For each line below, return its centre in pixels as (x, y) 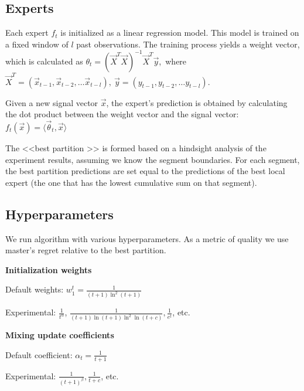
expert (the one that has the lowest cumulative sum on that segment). (131, 182)
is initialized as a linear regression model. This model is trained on (180, 33)
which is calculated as (44, 61)
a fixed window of (37, 44)
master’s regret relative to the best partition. (86, 250)
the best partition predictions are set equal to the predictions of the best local (145, 171)
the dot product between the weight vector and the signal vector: (122, 114)
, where (173, 61)
